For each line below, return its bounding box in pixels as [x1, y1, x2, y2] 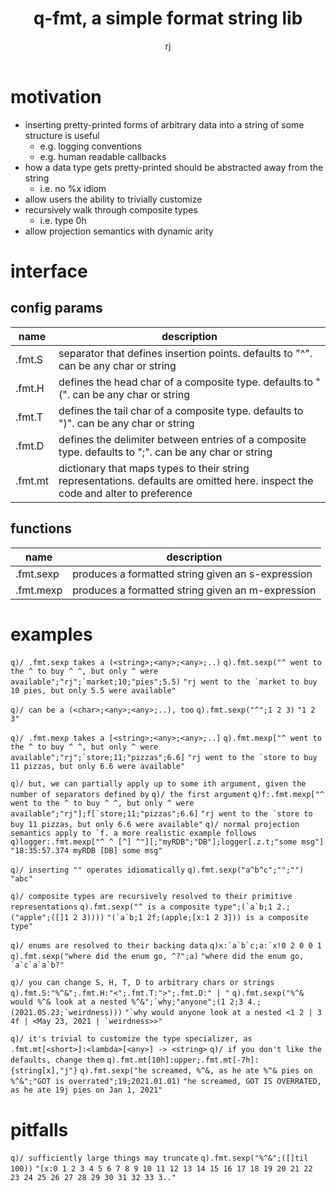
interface [10, 260, 88, 282]
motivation [10, 85, 102, 108]
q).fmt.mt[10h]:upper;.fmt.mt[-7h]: [106, 1055, 260, 1066]
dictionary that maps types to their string [58, 461, 250, 475]
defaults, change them [10, 1055, 105, 1066]
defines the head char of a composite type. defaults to [58, 375, 314, 389]
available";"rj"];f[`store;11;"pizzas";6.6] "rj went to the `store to [10, 809, 313, 819]
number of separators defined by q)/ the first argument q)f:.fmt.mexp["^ [10, 790, 325, 800]
